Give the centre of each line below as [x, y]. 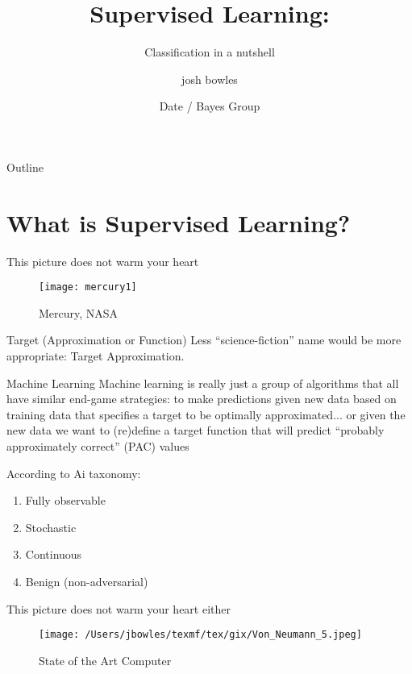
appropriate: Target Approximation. [96, 356]
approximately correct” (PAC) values [98, 446]
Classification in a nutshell [210, 52]
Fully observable [65, 500]
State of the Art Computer [105, 660]
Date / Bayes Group [210, 106]
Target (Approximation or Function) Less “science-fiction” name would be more [204, 340]
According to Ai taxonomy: [74, 473]
